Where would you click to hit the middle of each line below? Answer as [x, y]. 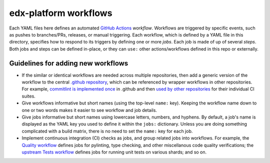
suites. [29, 96]
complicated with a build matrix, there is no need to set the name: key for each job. [107, 131]
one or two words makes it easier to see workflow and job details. [89, 110]
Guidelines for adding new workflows [69, 63]
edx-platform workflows [61, 13]
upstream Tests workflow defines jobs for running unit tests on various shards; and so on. [114, 152]
